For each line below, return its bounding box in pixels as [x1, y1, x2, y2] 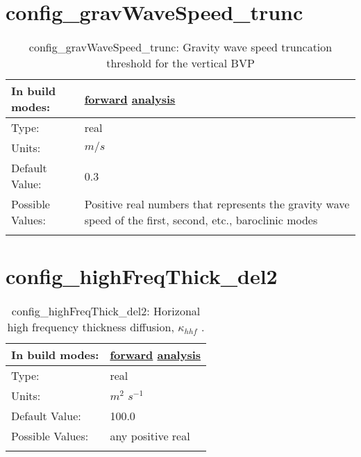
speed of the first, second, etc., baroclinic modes [84, 212, 318, 228]
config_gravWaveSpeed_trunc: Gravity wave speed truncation [28, 39, 333, 56]
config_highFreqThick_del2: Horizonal [11, 303, 201, 319]
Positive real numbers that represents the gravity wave [84, 196, 350, 213]
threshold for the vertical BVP [106, 55, 255, 72]
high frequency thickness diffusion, [7, 319, 174, 335]
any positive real [110, 428, 190, 444]
